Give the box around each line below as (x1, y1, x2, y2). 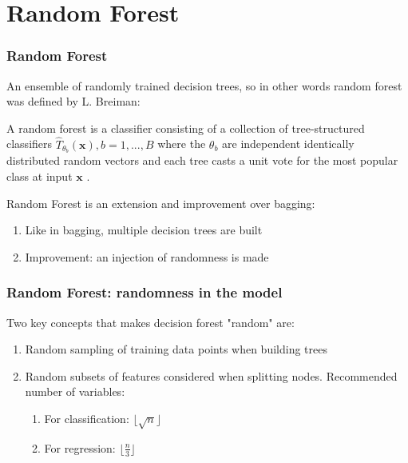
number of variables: (25, 383, 125, 400)
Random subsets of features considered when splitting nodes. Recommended (25, 367, 398, 384)
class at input (6, 168, 73, 185)
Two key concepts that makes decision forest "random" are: (6, 313, 295, 330)
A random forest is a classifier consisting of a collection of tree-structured (6, 119, 365, 136)
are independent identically (222, 135, 355, 152)
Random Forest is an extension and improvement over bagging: (6, 194, 315, 211)
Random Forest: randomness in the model (6, 282, 283, 302)
